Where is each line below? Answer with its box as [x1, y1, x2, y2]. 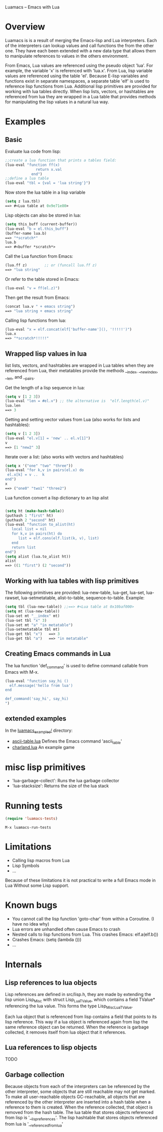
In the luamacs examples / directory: [5, 727, 73, 734]
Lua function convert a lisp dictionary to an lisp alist [5, 495, 109, 500]
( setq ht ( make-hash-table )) [5, 508, 64, 513]
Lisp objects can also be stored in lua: [5, 212, 81, 218]
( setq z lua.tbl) [5, 199, 41, 204]
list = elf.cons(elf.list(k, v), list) [18, 536, 99, 541]
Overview [5, 22, 45, 32]
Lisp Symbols [12, 863, 40, 869]
